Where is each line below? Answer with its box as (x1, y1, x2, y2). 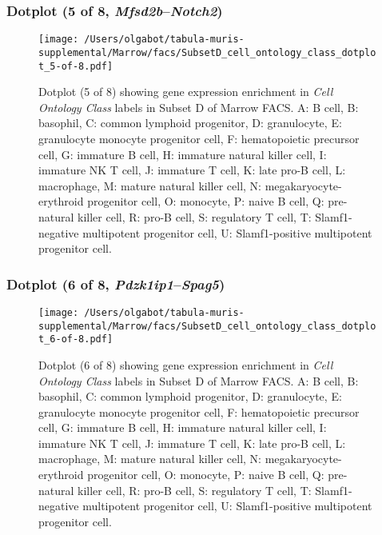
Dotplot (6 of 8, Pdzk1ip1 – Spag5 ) (6, 273, 225, 293)
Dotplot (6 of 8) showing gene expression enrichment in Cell (38, 356, 333, 373)
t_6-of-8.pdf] (38, 333, 113, 345)
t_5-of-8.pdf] (38, 60, 113, 72)
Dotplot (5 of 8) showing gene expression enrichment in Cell (38, 83, 333, 100)
